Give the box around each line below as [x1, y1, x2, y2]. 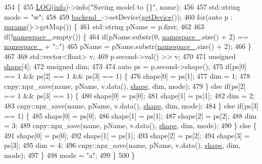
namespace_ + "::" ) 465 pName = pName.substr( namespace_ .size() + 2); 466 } [4, 41, 251, 51]
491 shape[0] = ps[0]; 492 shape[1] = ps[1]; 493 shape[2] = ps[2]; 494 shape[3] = [4, 130, 250, 140]
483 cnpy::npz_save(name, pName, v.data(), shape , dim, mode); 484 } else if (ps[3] [4, 100, 258, 111]
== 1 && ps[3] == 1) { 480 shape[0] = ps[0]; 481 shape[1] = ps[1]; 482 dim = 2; [4, 90, 255, 101]
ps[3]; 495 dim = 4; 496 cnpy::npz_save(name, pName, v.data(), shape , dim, [4, 140, 241, 150]
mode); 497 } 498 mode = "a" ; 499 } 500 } [4, 149, 135, 160]
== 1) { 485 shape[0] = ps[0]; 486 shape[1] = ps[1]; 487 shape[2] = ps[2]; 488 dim [4, 110, 257, 121]
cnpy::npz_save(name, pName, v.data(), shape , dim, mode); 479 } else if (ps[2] [4, 80, 246, 91]
